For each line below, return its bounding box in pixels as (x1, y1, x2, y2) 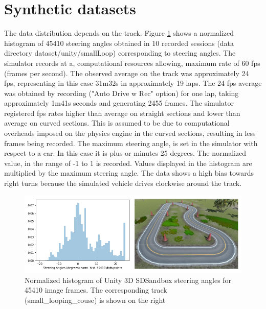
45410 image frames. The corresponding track (25, 284, 167, 295)
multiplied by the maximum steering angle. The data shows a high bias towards (4, 168, 254, 178)
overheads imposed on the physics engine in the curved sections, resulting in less (4, 128, 256, 138)
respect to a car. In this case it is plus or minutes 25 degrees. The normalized (4, 148, 247, 158)
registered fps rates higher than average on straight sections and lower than (4, 107, 240, 118)
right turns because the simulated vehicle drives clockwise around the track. (4, 178, 242, 188)
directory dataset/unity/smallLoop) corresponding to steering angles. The (4, 47, 236, 58)
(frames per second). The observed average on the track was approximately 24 (4, 67, 249, 78)
